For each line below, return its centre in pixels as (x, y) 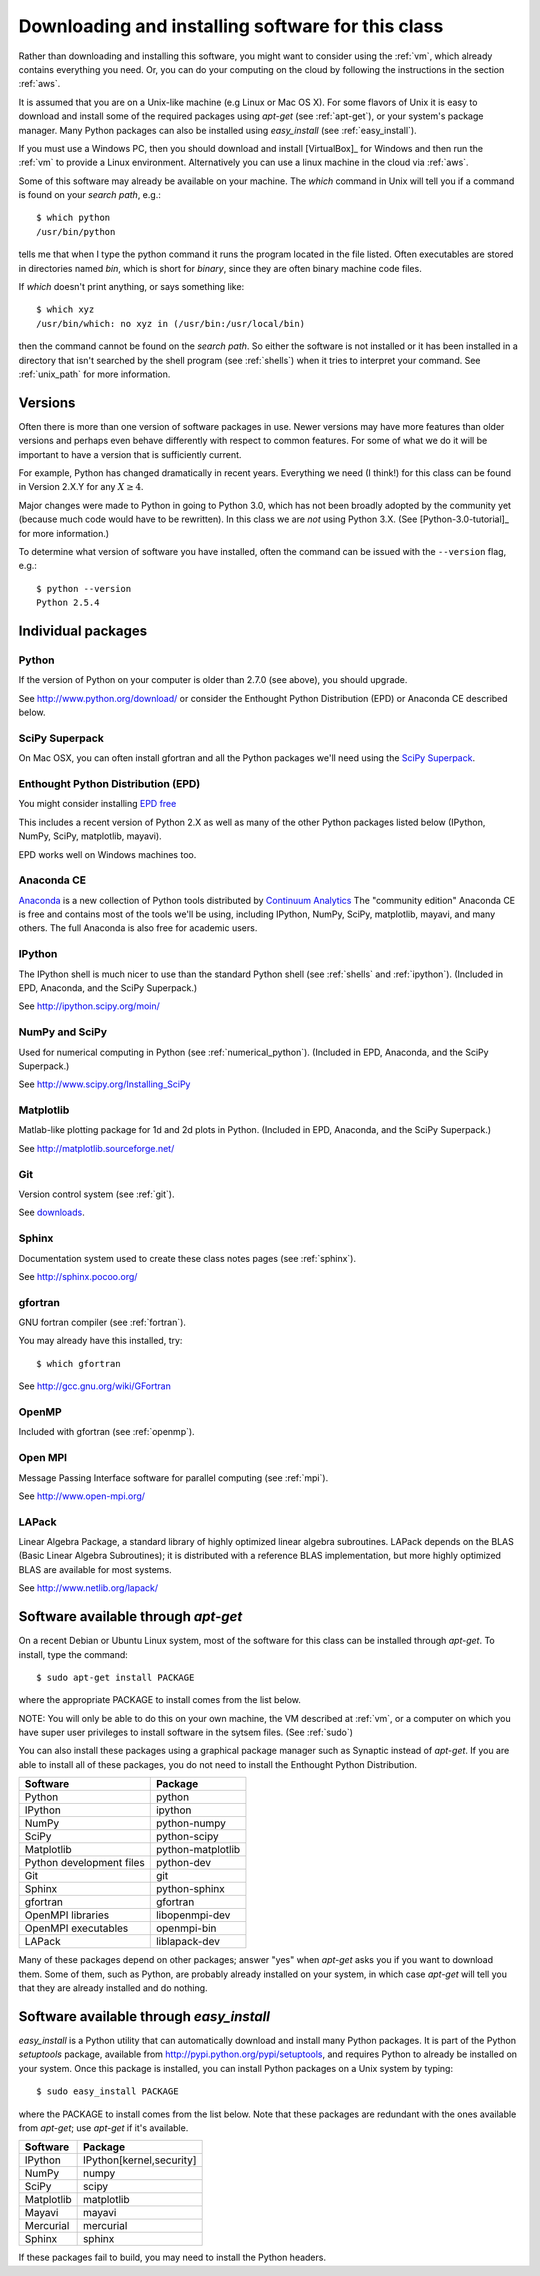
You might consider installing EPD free (97, 804)
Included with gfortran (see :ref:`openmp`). (106, 1432)
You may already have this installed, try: (100, 1341)
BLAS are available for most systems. (95, 1569)
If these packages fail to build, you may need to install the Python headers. (172, 2257)
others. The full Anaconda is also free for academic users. (138, 928)
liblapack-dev (187, 1942)
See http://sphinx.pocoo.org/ (78, 1276)
